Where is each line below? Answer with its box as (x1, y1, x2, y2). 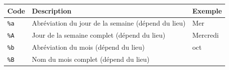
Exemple (192, 5, 222, 15)
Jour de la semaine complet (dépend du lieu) (32, 30, 166, 40)
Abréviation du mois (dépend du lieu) (32, 42, 145, 52)
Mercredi (192, 30, 219, 40)
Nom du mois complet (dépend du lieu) (32, 54, 150, 64)
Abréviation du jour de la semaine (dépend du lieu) (32, 18, 186, 28)
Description (32, 5, 72, 15)
